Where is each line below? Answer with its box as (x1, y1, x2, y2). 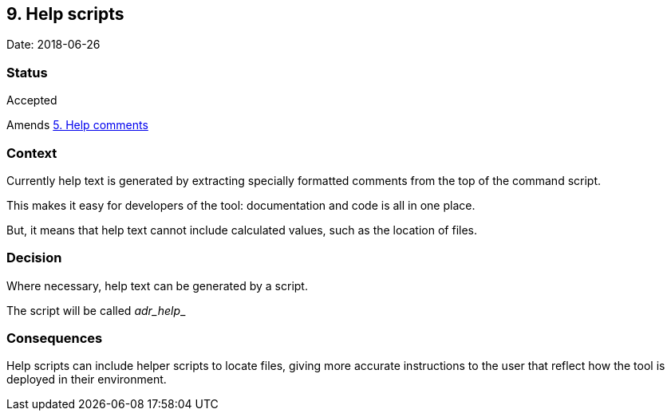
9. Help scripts (6, 4, 124, 24)
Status (6, 64, 48, 81)
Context (6, 144, 57, 161)
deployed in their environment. (6, 372, 167, 387)
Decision (6, 250, 62, 266)
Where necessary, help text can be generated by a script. (6, 278, 308, 293)
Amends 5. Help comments (6, 118, 148, 132)
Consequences (6, 330, 103, 347)
